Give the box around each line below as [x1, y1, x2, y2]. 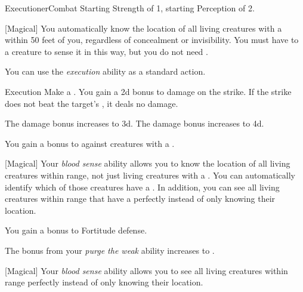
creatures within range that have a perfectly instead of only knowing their [5, 192, 276, 205]
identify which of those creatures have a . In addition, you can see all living [5, 180, 280, 193]
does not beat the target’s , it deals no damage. [5, 97, 178, 109]
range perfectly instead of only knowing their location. [5, 276, 203, 288]
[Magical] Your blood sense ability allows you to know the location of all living [5, 157, 290, 170]
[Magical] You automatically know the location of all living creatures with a [5, 21, 282, 34]
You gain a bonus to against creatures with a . [5, 137, 175, 149]
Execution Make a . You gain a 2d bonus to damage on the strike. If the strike [5, 85, 292, 97]
